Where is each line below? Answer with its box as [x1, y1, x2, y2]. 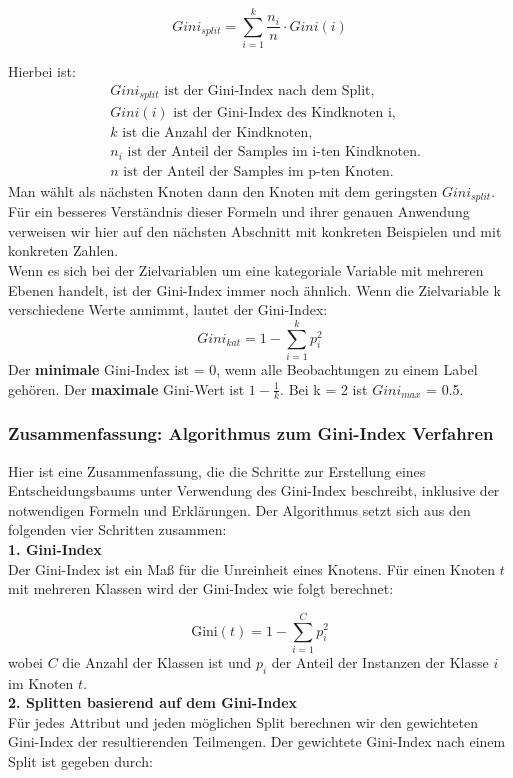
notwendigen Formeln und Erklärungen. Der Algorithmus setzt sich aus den [8, 499, 471, 520]
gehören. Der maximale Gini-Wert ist [8, 378, 245, 399]
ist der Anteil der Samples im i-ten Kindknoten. [127, 145, 421, 160]
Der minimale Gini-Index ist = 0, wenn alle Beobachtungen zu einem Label [8, 358, 478, 379]
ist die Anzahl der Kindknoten [122, 126, 309, 141]
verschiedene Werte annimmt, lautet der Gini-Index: [8, 299, 328, 320]
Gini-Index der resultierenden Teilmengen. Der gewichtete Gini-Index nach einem [8, 731, 506, 752]
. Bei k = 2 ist [280, 378, 368, 399]
